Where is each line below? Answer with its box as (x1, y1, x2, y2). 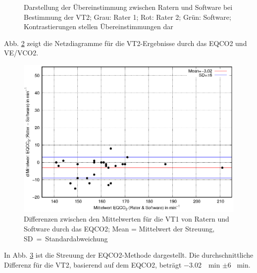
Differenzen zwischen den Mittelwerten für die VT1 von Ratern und (24, 214, 229, 224)
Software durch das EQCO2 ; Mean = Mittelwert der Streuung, (24, 223, 215, 233)
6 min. (227, 259, 251, 270)
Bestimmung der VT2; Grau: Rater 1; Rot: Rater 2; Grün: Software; (24, 11, 231, 22)
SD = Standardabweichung (24, 233, 108, 243)
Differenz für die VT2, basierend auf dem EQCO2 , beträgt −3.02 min (4, 259, 220, 270)
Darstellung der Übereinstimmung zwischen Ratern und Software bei (24, 2, 233, 12)
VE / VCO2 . (4, 47, 39, 58)
